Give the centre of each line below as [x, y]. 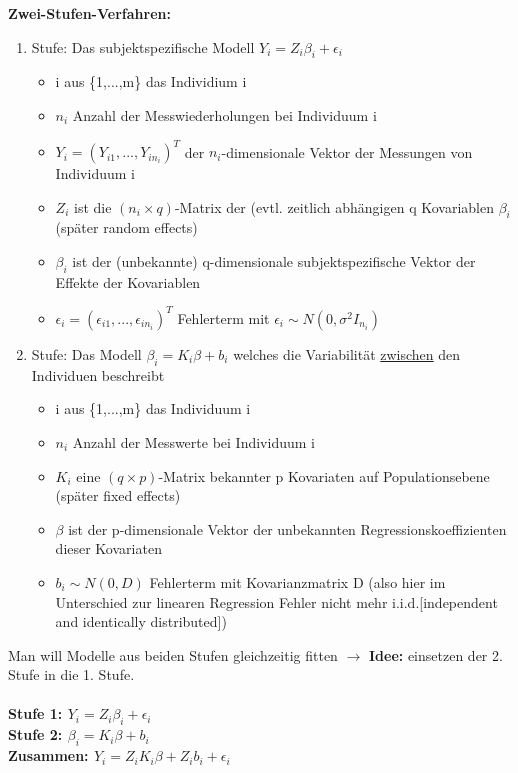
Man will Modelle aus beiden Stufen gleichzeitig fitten [173, 654]
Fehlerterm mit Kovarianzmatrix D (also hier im [297, 581]
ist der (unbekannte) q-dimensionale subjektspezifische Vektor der [274, 261]
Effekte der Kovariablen [128, 281]
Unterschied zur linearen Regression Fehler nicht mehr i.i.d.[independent [276, 601]
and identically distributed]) [141, 621]
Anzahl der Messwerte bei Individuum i [193, 441]
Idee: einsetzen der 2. [435, 654]
